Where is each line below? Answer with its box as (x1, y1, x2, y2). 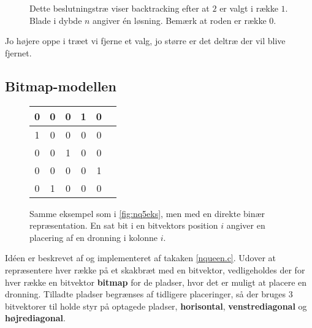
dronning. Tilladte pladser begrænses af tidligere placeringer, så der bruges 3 (5, 288, 293, 300)
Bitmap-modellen (5, 76, 116, 95)
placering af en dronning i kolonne (29, 231, 158, 243)
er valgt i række (219, 2, 278, 14)
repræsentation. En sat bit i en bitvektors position (29, 219, 218, 232)
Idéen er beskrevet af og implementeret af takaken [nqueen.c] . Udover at (5, 251, 276, 264)
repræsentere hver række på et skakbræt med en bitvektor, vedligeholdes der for (5, 263, 305, 276)
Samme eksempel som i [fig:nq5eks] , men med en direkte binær (29, 207, 265, 219)
